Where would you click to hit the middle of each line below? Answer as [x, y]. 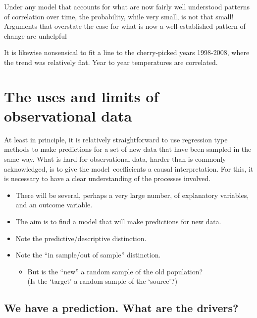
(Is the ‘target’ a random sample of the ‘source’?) [103, 281]
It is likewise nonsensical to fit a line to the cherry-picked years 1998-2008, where [127, 52]
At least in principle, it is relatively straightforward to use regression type [116, 139]
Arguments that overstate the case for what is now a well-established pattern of [125, 26]
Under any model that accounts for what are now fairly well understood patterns [127, 6]
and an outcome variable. [54, 205]
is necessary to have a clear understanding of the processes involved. [107, 178]
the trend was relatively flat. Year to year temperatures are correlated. [111, 62]
